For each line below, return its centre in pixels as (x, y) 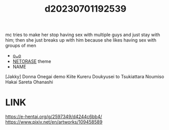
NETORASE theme (32, 61)
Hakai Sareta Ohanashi (29, 82)
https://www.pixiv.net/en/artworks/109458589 (54, 122)
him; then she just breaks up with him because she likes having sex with (81, 40)
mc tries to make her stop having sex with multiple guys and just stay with (83, 35)
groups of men (21, 46)
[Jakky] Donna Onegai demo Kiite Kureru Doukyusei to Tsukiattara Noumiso (85, 77)
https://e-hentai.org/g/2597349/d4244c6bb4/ (54, 117)
